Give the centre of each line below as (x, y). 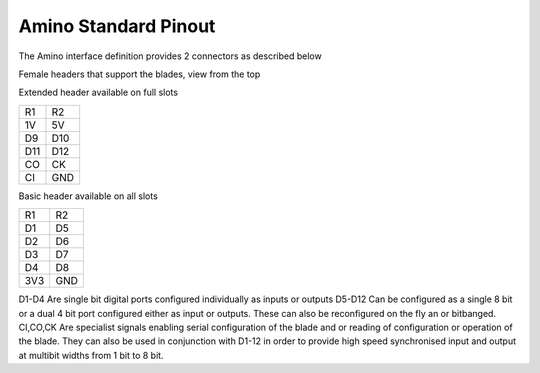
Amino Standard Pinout (117, 26)
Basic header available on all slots (88, 196)
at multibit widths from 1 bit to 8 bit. (91, 355)
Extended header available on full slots (98, 92)
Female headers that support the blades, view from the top (139, 74)
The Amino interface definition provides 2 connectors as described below (170, 56)
